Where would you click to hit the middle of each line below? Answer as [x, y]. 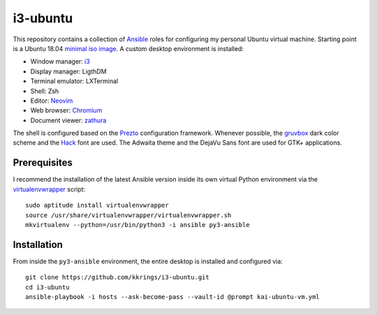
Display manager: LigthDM [69, 71]
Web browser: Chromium [66, 110]
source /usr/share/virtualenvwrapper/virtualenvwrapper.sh [128, 215]
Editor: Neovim [52, 101]
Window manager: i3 [60, 61]
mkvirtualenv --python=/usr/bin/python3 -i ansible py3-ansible [138, 225]
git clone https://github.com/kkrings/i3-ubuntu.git [117, 277]
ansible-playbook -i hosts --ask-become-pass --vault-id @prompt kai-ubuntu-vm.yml [173, 297]
